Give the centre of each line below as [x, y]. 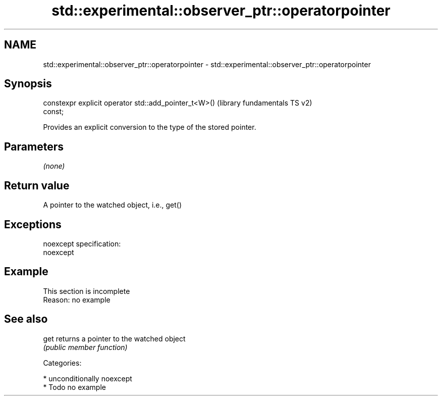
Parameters [34, 146]
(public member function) [85, 347]
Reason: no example [77, 299]
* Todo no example [74, 387]
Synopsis [28, 84]
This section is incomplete [87, 291]
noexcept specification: [82, 243]
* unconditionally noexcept [88, 378]
